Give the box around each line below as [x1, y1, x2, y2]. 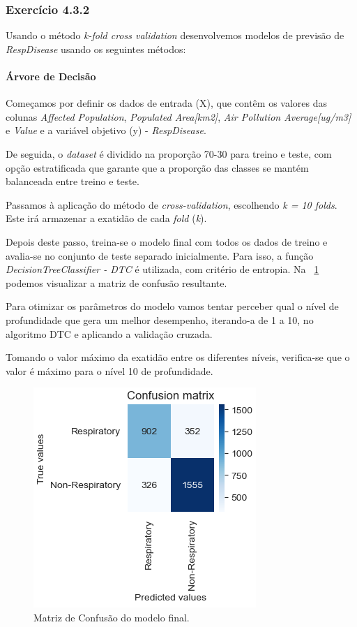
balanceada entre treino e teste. [6, 174, 139, 189]
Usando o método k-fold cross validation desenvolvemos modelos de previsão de [6, 28, 344, 43]
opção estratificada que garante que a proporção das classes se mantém [6, 160, 309, 175]
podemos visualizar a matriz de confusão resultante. [6, 275, 227, 290]
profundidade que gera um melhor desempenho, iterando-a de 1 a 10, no [6, 312, 314, 327]
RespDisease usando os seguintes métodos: [6, 41, 186, 56]
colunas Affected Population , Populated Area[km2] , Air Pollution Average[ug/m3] [6, 109, 351, 124]
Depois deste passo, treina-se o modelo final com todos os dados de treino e [6, 234, 328, 249]
